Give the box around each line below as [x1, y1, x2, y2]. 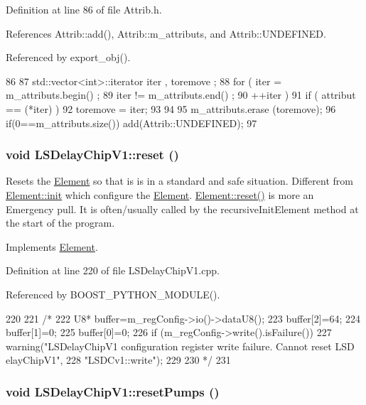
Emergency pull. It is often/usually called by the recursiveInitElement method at [6, 201, 359, 216]
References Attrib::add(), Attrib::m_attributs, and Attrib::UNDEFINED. [6, 26, 326, 40]
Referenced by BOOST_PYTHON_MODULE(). [6, 286, 220, 301]
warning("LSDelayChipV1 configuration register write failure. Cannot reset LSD [6, 338, 355, 353]
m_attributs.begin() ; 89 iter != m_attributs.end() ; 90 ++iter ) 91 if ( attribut [6, 87, 356, 102]
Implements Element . [6, 239, 98, 254]
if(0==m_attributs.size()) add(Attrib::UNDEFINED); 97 [6, 115, 257, 130]
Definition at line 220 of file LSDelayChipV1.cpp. [6, 263, 220, 278]
